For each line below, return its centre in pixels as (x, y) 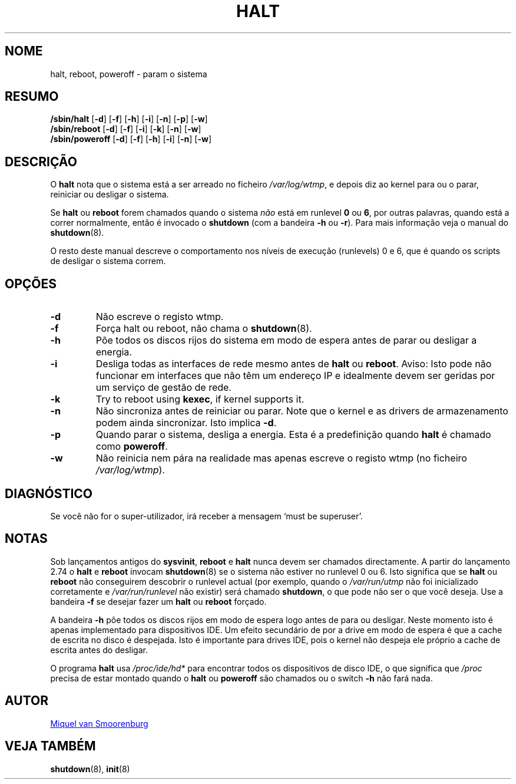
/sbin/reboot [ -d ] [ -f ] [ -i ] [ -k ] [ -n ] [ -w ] (126, 129)
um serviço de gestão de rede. (163, 388)
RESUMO (32, 97)
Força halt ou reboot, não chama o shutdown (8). (204, 329)
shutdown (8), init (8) (90, 769)
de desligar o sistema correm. (108, 261)
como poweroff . (132, 447)
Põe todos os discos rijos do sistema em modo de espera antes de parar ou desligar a (286, 340)
